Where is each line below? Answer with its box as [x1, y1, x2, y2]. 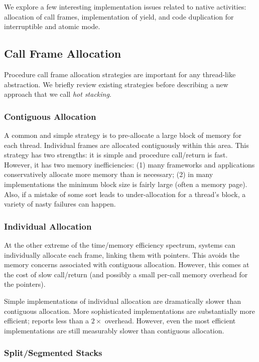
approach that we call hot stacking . [4, 89, 111, 99]
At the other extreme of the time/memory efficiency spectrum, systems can [4, 239, 235, 250]
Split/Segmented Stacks [4, 346, 102, 359]
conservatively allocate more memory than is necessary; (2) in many [4, 169, 213, 179]
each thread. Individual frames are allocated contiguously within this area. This [4, 139, 249, 150]
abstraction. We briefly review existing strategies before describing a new [4, 79, 228, 89]
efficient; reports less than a [4, 315, 89, 326]
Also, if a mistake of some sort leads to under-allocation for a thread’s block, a [4, 189, 246, 199]
